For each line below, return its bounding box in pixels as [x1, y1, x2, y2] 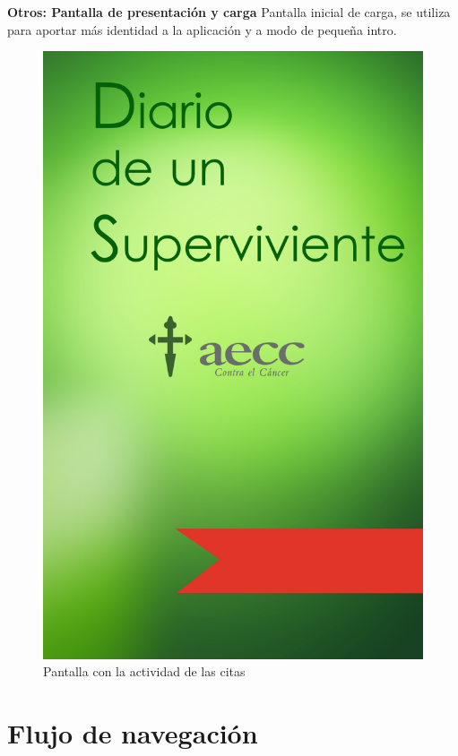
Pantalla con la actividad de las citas [43, 662, 246, 681]
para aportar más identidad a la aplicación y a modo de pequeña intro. [7, 20, 397, 39]
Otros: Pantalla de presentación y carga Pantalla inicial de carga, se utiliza [7, 3, 451, 21]
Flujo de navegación [7, 714, 258, 751]
